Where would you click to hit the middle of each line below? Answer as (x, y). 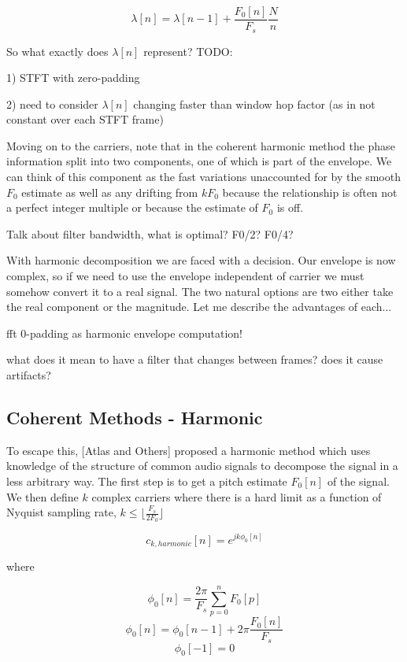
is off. (290, 207)
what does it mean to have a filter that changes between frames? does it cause (195, 359)
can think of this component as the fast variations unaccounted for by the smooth (203, 177)
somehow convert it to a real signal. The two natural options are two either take (200, 291)
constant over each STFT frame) (85, 119)
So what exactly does (57, 51)
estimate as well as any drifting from (110, 192)
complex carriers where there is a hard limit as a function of (237, 496)
